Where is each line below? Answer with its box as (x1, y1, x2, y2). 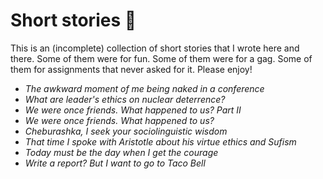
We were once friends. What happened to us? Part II (24, 104, 242, 116)
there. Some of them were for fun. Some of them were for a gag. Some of (10, 52, 313, 64)
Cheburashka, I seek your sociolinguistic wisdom (24, 125, 228, 137)
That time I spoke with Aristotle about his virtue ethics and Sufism (24, 135, 297, 148)
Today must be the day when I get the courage (24, 146, 219, 158)
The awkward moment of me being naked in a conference (24, 82, 265, 94)
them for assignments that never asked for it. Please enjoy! (10, 63, 253, 75)
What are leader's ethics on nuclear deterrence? (24, 93, 226, 105)
